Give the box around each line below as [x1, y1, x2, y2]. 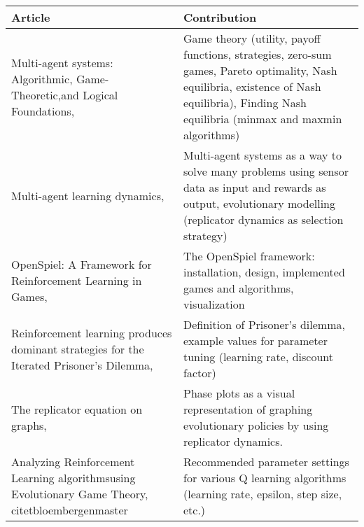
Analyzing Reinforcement [11, 454, 135, 470]
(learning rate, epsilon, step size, [183, 486, 342, 502]
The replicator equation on [11, 401, 143, 417]
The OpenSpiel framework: [183, 248, 315, 264]
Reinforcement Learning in [11, 272, 142, 288]
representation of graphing [183, 401, 313, 417]
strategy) [183, 227, 227, 244]
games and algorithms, [183, 280, 294, 296]
